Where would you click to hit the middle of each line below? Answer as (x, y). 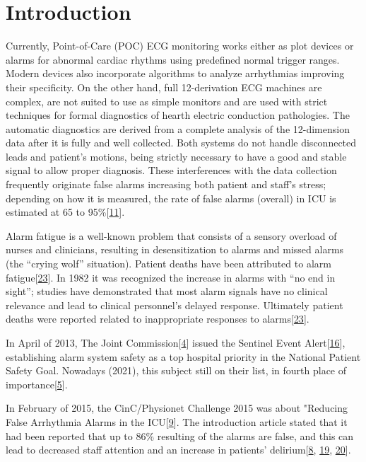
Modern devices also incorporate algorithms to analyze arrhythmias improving (175, 73)
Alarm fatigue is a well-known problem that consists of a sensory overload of (171, 235)
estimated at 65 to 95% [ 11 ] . (65, 212)
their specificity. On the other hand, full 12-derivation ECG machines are (164, 87)
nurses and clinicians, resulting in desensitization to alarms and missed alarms (175, 249)
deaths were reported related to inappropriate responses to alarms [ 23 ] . (158, 319)
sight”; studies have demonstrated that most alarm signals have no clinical (167, 291)
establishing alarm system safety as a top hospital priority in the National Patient (183, 356)
